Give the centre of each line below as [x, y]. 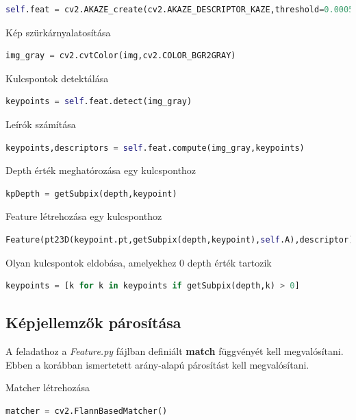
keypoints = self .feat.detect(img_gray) [99, 102]
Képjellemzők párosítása [93, 322]
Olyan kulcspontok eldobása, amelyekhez [91, 262]
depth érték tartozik [229, 262]
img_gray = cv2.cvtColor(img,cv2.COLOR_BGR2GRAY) [121, 56]
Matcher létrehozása [48, 387]
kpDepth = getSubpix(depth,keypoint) [91, 194]
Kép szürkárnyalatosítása [58, 32]
